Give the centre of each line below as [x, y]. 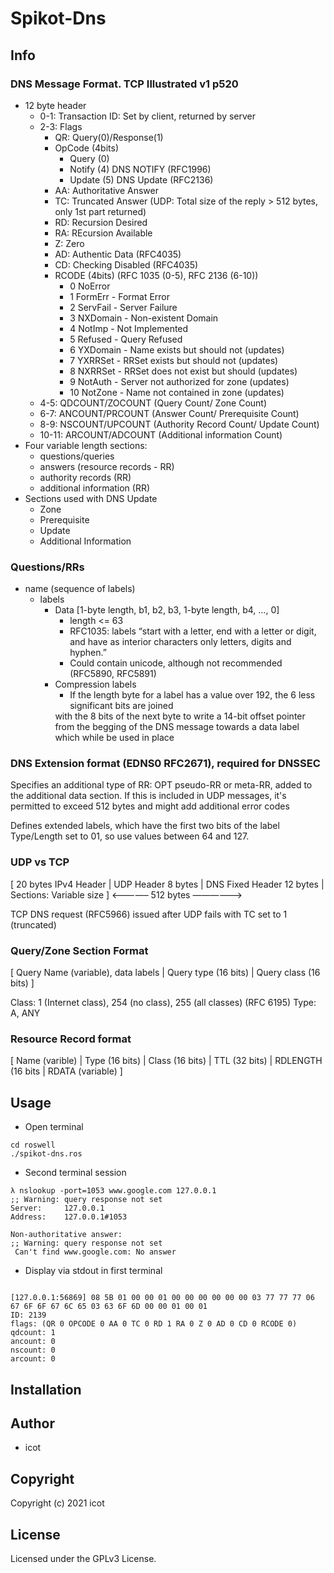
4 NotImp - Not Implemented [129, 328]
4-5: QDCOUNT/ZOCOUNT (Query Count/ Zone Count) [153, 403]
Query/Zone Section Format [79, 950]
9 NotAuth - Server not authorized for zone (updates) [179, 381]
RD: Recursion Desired [101, 222]
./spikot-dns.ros [46, 1154]
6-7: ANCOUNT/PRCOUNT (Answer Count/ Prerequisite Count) [169, 413]
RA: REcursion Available [103, 233]
